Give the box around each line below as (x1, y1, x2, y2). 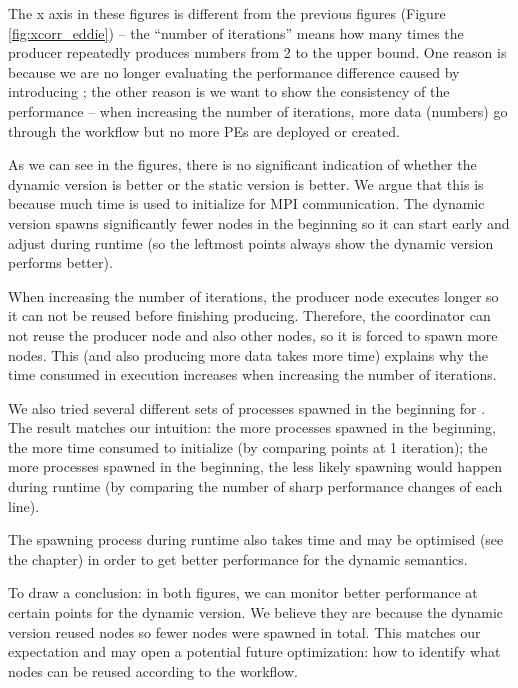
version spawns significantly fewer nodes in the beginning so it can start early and (8, 212, 510, 233)
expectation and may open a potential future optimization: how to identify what (8, 641, 501, 662)
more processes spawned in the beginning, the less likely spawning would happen (8, 456, 503, 477)
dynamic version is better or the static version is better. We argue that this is (8, 173, 484, 194)
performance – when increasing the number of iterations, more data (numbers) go (8, 100, 508, 121)
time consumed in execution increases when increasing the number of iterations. (8, 364, 497, 385)
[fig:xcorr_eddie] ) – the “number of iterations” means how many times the (8, 22, 464, 43)
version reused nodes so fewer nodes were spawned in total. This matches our (8, 621, 481, 642)
